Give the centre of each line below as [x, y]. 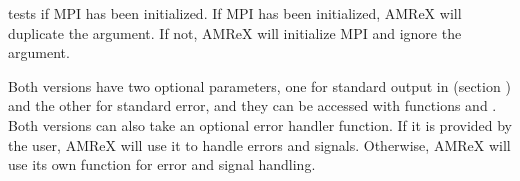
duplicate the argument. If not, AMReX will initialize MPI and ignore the [235, 32]
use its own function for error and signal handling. [162, 164]
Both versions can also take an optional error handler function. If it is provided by [260, 124]
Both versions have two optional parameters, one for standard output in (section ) [259, 85]
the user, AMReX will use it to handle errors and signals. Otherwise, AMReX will [259, 144]
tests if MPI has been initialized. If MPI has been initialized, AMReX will [235, 13]
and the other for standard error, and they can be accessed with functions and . [252, 105]
